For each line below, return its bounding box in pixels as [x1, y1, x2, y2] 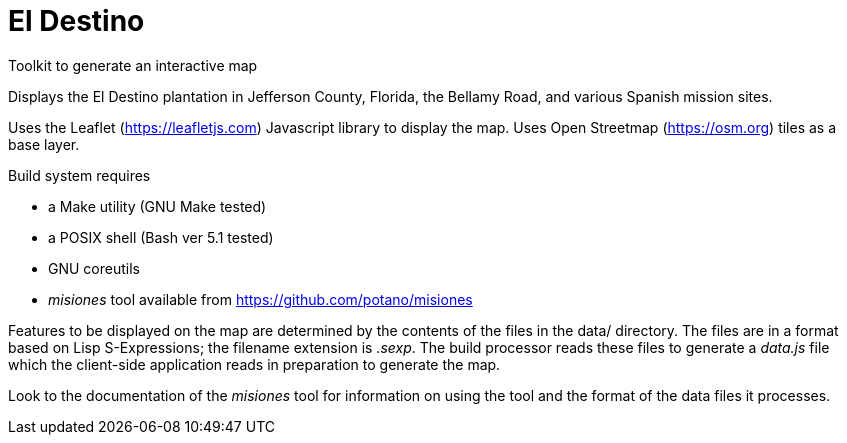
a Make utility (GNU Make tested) [48, 197, 267, 215]
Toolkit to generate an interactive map [8, 56, 258, 74]
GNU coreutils [48, 259, 140, 277]
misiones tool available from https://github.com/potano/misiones [48, 290, 473, 308]
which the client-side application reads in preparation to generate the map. [8, 355, 501, 373]
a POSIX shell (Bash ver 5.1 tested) [48, 228, 274, 246]
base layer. [8, 135, 80, 153]
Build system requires [8, 166, 151, 184]
